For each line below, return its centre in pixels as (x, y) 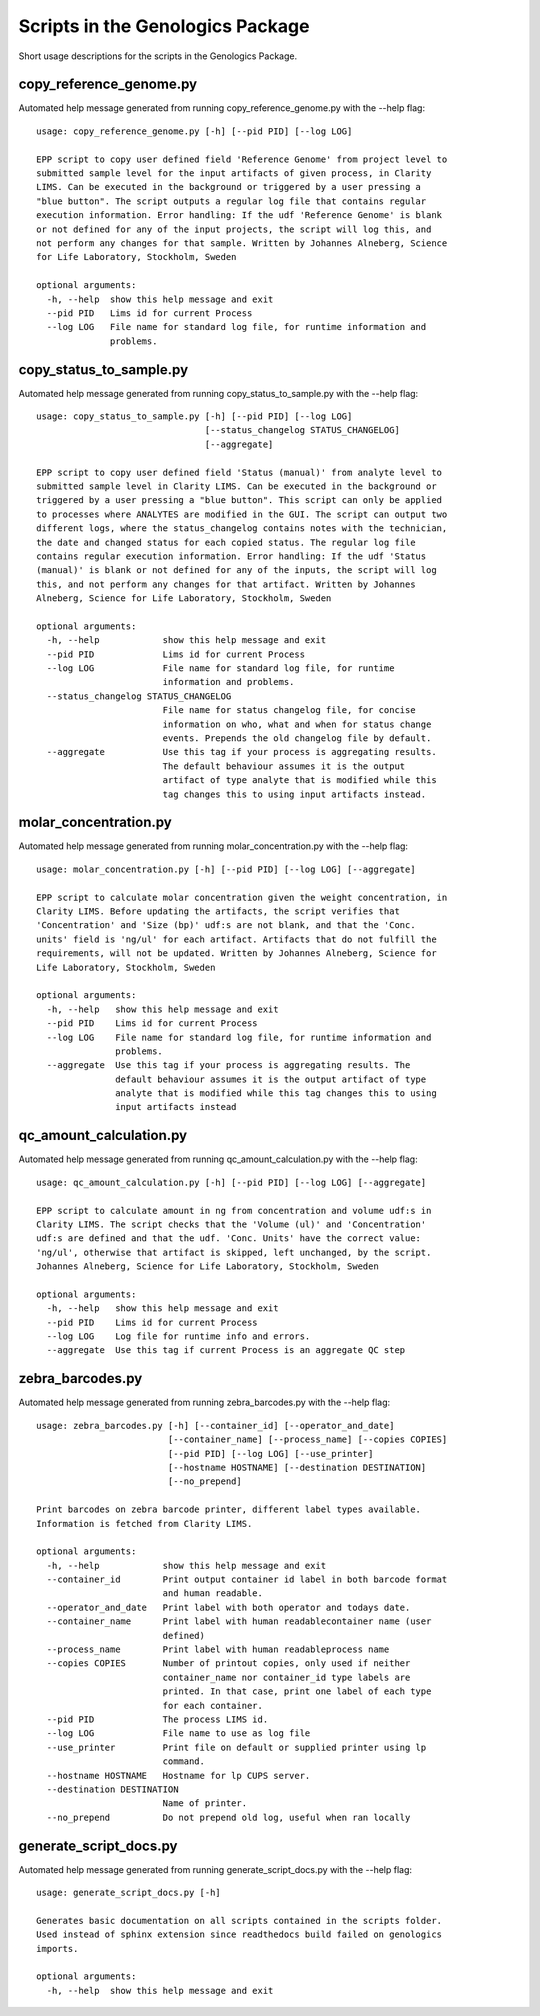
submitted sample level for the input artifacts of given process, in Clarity (234, 173)
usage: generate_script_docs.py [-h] (129, 1892)
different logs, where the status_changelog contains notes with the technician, (242, 528)
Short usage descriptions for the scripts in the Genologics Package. (158, 56)
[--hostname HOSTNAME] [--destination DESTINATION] (297, 1467)
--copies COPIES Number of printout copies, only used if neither (228, 1663)
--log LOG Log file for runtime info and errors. (178, 1336)
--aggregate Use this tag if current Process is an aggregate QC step (226, 1350)
